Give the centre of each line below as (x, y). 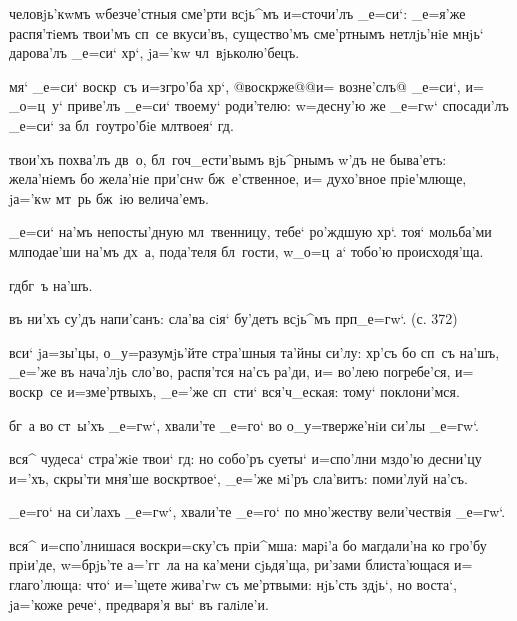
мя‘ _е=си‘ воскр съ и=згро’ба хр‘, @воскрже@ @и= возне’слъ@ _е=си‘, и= (246, 85)
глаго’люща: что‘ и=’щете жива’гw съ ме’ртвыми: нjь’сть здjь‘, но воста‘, (233, 584)
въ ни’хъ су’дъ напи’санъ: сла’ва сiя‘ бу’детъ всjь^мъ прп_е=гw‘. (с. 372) (233, 318)
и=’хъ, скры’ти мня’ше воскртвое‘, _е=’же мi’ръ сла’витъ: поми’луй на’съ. (238, 477)
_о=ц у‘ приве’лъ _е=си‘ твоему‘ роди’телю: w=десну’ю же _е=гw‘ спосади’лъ (259, 105)
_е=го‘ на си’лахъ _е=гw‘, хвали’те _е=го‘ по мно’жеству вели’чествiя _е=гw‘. (257, 511)
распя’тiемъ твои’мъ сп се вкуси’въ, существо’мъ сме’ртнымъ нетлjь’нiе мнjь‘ (246, 32)
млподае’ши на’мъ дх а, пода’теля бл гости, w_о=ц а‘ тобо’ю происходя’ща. (246, 250)
